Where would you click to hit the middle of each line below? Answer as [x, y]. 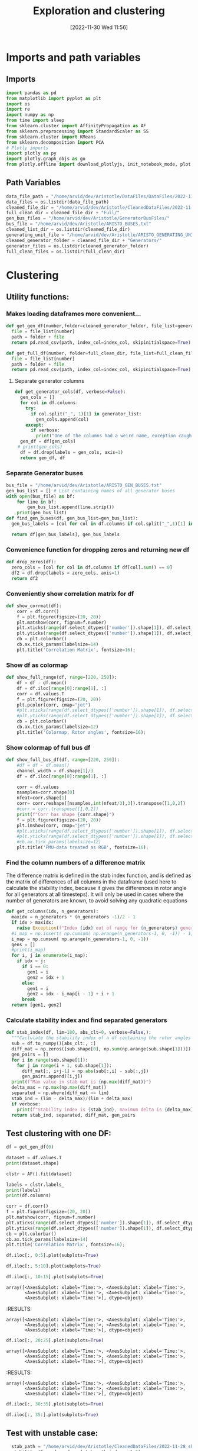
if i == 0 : [35, 967]
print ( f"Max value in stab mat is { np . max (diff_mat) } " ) [81, 1082]
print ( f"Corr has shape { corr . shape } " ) [66, 814]
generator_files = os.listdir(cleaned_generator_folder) [77, 246]
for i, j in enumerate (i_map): [50, 956]
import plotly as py [32, 153]
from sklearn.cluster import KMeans [51, 137]
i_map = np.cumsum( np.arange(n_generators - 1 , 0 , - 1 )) [80, 939]
